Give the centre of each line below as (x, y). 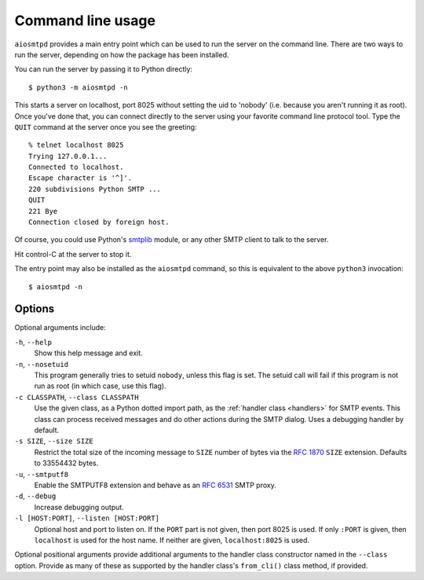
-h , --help (33, 342)
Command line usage (85, 20)
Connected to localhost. (76, 167)
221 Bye (43, 211)
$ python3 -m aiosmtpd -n (79, 87)
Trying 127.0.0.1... (68, 156)
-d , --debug (35, 496)
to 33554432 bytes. (66, 463)
